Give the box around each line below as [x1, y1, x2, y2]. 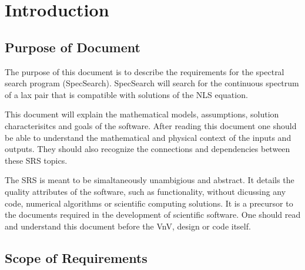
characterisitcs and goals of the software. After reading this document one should [5, 119, 297, 131]
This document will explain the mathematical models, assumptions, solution [5, 108, 279, 120]
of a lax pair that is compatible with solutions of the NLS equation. [5, 88, 248, 100]
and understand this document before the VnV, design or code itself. [5, 220, 251, 232]
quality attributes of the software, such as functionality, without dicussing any [5, 185, 286, 197]
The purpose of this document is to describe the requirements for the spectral [5, 65, 284, 77]
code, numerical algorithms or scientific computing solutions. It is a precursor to [5, 197, 293, 209]
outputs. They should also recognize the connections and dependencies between [5, 143, 290, 155]
